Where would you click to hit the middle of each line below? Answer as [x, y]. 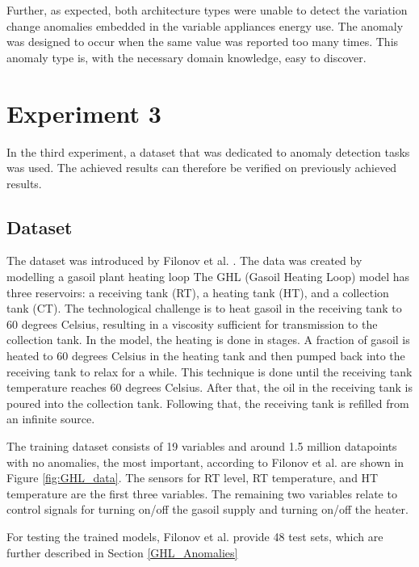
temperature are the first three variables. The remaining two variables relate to [202, 493]
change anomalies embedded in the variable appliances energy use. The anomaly [205, 25]
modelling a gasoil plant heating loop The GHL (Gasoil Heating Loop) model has [208, 277]
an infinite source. [51, 419]
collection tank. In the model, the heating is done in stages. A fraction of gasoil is [208, 340]
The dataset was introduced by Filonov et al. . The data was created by [184, 260]
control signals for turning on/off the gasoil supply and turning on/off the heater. [207, 509]
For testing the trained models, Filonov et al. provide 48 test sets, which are [195, 536]
